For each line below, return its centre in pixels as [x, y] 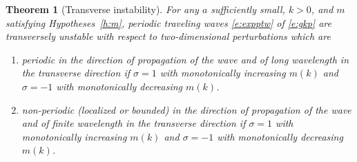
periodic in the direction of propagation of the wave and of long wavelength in [185, 59]
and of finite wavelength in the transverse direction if [134, 123]
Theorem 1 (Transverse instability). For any [102, 9]
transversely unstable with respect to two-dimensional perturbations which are [168, 36]
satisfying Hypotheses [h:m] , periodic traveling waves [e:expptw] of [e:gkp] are [168, 22]
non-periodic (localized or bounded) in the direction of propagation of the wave [186, 109]
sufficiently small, [248, 9]
